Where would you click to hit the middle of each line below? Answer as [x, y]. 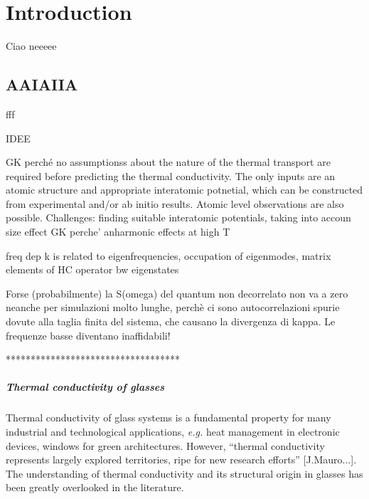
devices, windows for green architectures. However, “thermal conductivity [165, 445]
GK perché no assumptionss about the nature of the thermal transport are [168, 162]
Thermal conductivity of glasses [85, 387]
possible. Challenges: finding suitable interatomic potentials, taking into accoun [178, 217]
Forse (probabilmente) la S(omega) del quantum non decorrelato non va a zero [177, 293]
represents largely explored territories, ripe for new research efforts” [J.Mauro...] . [181, 459]
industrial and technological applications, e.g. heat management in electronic [173, 431]
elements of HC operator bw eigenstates [92, 269]
